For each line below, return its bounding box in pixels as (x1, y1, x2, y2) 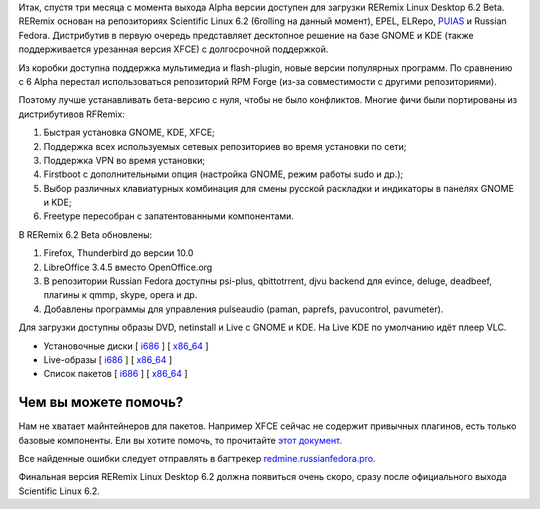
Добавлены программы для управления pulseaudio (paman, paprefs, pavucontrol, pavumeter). (43, 303, 444, 315)
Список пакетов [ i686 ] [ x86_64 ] (43, 368, 189, 380)
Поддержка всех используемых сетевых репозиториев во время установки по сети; (43, 140, 407, 152)
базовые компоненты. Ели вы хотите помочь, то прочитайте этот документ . (18, 434, 343, 446)
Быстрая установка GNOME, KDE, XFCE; (43, 126, 215, 139)
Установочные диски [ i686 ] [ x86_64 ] (43, 340, 209, 352)
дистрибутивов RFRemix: (18, 108, 125, 120)
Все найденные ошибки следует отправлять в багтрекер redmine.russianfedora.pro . (18, 453, 376, 465)
